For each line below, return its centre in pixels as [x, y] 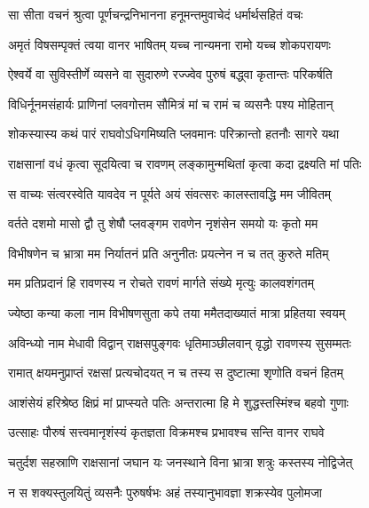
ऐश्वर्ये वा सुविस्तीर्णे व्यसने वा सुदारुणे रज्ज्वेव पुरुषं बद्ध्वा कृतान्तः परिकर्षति [170, 74]
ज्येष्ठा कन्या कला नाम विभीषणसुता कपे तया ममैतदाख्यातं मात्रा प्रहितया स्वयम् [177, 312]
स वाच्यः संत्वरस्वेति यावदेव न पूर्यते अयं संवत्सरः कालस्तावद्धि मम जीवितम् [170, 193]
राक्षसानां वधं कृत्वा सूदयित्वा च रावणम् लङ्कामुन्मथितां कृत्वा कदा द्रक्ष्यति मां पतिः [185, 163]
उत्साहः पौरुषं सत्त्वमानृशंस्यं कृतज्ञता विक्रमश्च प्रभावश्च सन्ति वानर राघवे [166, 432]
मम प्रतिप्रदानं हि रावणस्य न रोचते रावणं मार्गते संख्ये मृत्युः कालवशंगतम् [161, 283]
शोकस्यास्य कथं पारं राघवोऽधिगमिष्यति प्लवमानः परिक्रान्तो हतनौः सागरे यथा [174, 134]
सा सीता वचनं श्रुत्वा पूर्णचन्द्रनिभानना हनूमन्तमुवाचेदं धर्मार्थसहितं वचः [156, 14]
